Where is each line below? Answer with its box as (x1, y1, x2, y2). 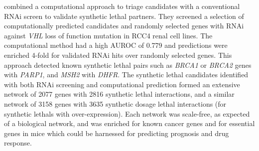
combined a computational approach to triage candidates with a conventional (4, 1, 240, 11)
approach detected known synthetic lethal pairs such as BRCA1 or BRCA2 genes (4, 59, 252, 70)
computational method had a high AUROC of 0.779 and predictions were (4, 40, 228, 50)
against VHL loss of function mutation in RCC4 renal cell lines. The (4, 30, 213, 40)
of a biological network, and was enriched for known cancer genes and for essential (4, 118, 255, 129)
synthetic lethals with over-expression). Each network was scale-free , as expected (4, 108, 250, 119)
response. (4, 138, 32, 148)
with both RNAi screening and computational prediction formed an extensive (4, 79, 240, 89)
